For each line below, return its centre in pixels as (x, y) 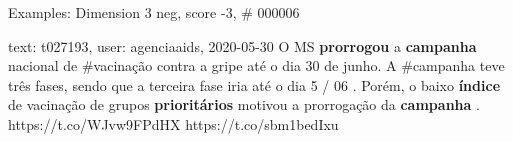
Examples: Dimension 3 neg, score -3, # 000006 (154, 12)
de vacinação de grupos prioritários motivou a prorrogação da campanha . (244, 104)
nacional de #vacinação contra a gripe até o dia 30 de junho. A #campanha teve (256, 65)
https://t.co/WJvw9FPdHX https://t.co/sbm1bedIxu (173, 123)
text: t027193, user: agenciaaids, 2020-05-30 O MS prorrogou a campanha (242, 45)
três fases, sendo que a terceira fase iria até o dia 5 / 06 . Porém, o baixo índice (254, 84)
